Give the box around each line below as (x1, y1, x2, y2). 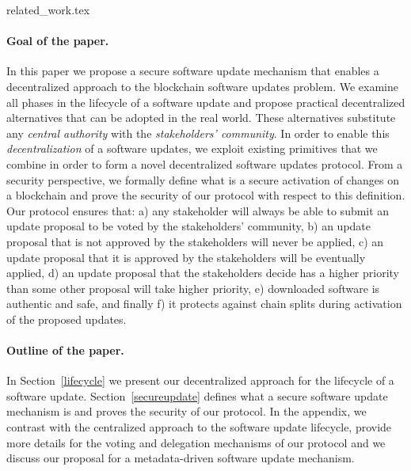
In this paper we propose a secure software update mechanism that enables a (6, 63, 379, 79)
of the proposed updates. (6, 310, 127, 327)
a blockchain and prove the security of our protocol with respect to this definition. (6, 187, 405, 203)
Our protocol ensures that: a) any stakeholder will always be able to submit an (6, 202, 390, 218)
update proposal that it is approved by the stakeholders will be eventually (6, 249, 366, 265)
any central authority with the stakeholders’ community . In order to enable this (6, 124, 390, 141)
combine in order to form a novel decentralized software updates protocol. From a (6, 155, 403, 172)
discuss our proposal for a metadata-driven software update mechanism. (6, 450, 355, 466)
